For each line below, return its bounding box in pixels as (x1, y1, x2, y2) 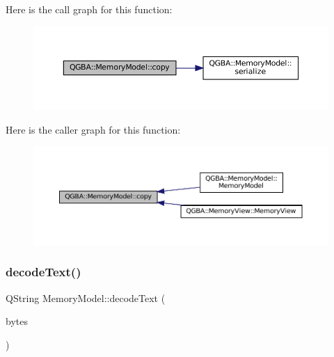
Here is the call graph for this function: (6, 2, 173, 16)
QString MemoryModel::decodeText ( (6, 290, 166, 305)
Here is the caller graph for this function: (6, 122, 181, 136)
